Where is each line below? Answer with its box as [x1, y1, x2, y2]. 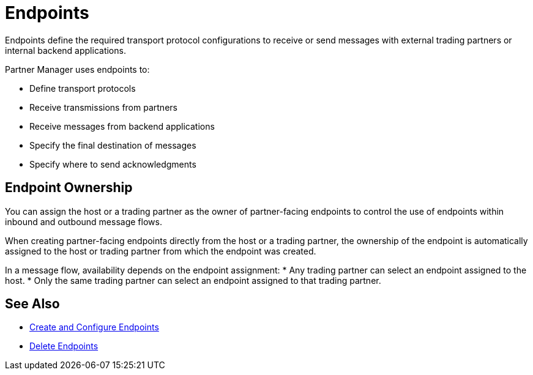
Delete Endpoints [29, 341, 99, 352]
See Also [5, 296, 60, 312]
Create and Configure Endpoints [29, 322, 159, 333]
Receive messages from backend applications [29, 121, 215, 132]
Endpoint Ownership [5, 180, 133, 196]
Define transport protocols [29, 83, 136, 94]
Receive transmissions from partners [29, 102, 177, 113]
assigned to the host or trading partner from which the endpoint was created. [5, 245, 316, 256]
